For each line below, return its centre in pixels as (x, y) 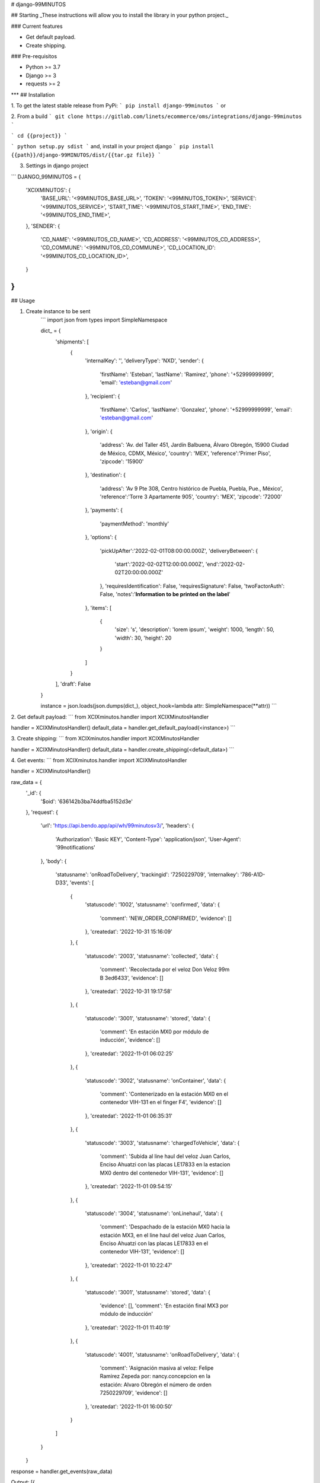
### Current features (37, 26)
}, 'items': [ (98, 607)
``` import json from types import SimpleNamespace (104, 320)
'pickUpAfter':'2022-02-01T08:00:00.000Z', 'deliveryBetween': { (179, 550)
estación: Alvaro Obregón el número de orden (156, 1385)
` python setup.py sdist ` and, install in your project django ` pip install (113, 147)
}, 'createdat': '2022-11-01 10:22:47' (129, 1265)
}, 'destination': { (105, 475)
